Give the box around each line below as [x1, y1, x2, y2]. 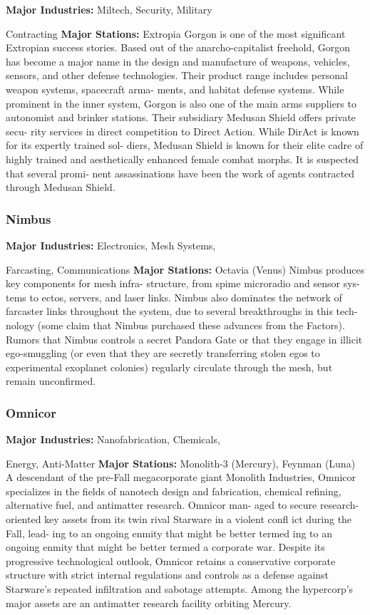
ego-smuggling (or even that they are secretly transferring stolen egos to [6, 346, 320, 361]
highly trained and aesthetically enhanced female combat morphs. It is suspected [6, 151, 359, 166]
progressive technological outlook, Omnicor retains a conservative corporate [6, 553, 336, 568]
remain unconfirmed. [6, 373, 96, 388]
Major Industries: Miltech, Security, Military [6, 2, 212, 16]
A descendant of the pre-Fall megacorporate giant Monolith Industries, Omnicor [6, 470, 356, 485]
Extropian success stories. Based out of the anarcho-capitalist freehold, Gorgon [6, 40, 351, 55]
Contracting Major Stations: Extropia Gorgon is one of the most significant [6, 26, 346, 41]
